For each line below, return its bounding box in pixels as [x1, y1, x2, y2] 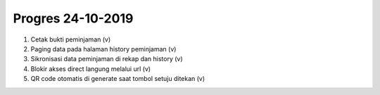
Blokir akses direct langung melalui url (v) [30, 64, 151, 73]
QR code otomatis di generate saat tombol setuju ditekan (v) [30, 75, 205, 83]
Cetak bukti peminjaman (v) [30, 35, 111, 44]
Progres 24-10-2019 [13, 11, 134, 26]
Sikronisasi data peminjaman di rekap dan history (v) [30, 55, 183, 63]
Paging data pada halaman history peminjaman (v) [30, 44, 177, 53]
